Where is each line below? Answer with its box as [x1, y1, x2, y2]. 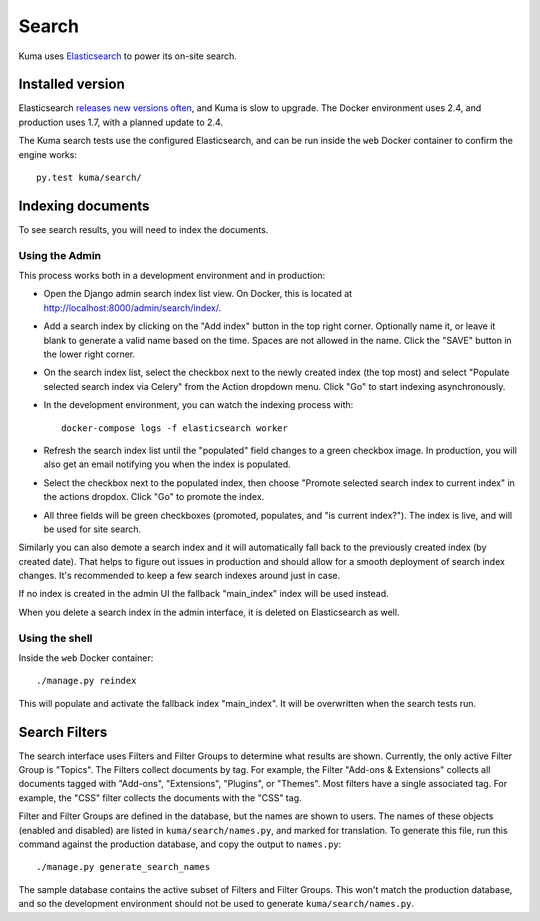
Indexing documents [18, 197, 150, 214]
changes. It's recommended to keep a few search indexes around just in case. [18, 570, 341, 582]
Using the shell [18, 631, 93, 645]
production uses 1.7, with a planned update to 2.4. [18, 116, 224, 128]
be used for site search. [43, 523, 142, 535]
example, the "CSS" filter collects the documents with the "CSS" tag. [18, 791, 302, 804]
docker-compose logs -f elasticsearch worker [61, 422, 289, 434]
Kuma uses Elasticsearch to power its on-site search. [18, 50, 237, 62]
